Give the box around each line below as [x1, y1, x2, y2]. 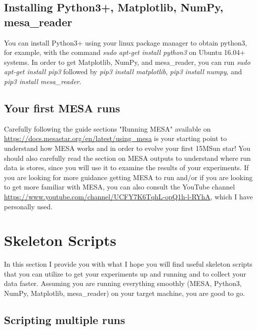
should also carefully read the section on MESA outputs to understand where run [4, 152, 251, 163]
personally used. [4, 201, 53, 211]
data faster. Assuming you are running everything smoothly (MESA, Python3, [4, 278, 242, 288]
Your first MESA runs [4, 100, 120, 115]
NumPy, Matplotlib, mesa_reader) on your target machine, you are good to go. [4, 288, 245, 298]
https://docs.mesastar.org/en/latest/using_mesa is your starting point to [4, 133, 227, 143]
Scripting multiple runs [4, 312, 126, 327]
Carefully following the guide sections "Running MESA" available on [4, 123, 211, 134]
